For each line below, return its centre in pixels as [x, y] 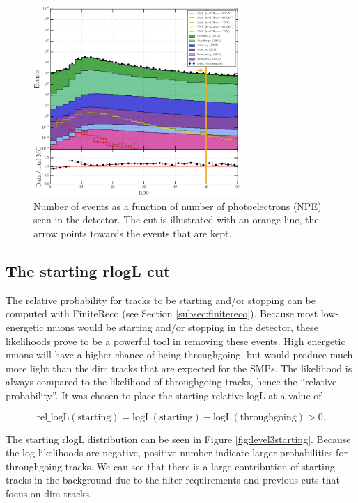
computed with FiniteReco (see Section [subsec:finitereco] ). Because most [162, 313]
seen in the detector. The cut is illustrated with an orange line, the [176, 219]
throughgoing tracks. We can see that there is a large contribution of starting [170, 466]
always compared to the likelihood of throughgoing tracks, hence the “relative [171, 382]
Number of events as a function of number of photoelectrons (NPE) [178, 206]
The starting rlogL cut [88, 270]
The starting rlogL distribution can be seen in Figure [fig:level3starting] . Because [178, 439]
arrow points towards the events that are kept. [133, 233]
